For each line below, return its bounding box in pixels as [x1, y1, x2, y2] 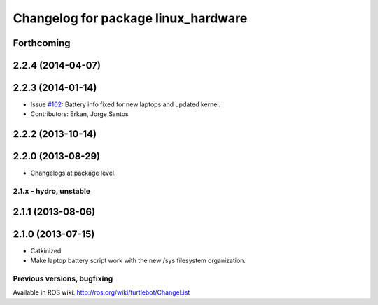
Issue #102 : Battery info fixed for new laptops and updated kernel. [30, 100, 221, 108]
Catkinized [30, 246, 62, 255]
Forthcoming [13, 37, 71, 49]
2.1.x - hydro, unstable [13, 186, 91, 196]
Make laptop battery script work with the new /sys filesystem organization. [30, 256, 246, 265]
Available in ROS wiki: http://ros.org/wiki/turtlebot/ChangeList [13, 288, 190, 297]
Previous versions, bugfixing [13, 274, 113, 283]
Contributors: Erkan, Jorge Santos [30, 110, 129, 118]
